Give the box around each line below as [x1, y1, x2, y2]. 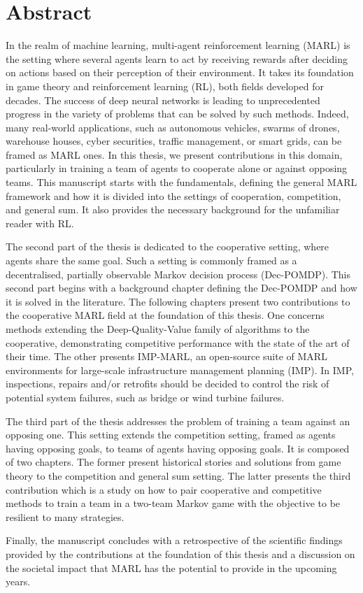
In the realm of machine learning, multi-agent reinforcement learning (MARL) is [6, 38, 350, 52]
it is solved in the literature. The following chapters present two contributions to [6, 294, 350, 308]
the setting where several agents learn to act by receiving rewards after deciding [6, 51, 348, 66]
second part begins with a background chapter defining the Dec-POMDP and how [6, 280, 357, 295]
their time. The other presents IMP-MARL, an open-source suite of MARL [6, 349, 327, 364]
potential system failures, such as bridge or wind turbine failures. [6, 390, 285, 404]
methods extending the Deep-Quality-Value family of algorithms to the [6, 322, 310, 336]
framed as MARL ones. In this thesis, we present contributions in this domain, [6, 147, 343, 162]
